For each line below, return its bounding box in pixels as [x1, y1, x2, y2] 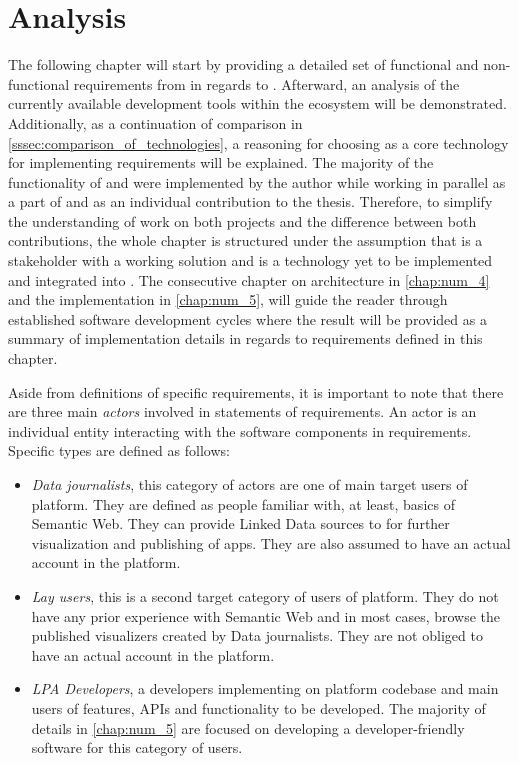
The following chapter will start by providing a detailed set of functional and [8, 54, 479, 75]
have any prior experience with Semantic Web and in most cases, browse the [31, 605, 501, 626]
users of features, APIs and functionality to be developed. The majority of [31, 697, 486, 718]
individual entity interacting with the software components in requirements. [8, 420, 472, 441]
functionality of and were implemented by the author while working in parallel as [8, 171, 506, 192]
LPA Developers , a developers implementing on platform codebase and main [31, 678, 499, 699]
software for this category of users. [31, 737, 243, 758]
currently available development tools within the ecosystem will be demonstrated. [8, 93, 507, 114]
